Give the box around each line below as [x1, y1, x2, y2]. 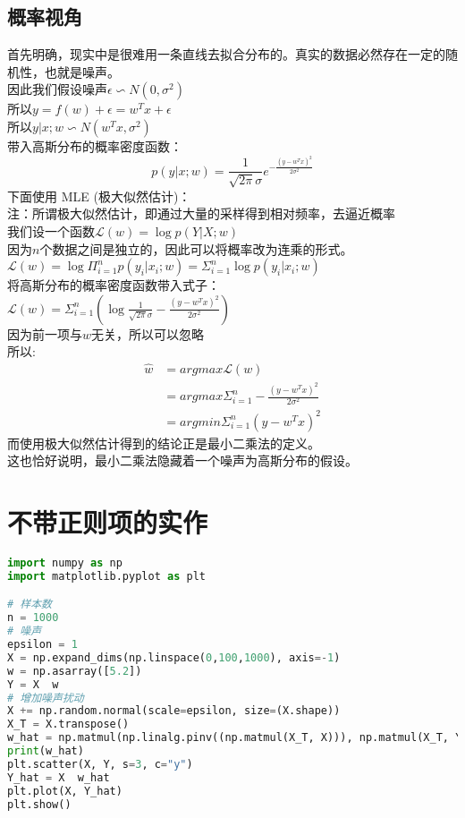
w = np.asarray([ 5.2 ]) [7, 664, 142, 677]
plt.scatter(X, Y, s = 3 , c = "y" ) [7, 757, 193, 771]
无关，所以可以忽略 [91, 324, 205, 343]
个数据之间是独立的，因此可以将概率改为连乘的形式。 [39, 239, 353, 258]
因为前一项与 [7, 324, 82, 343]
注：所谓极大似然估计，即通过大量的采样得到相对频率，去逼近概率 [7, 204, 395, 223]
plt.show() [7, 797, 72, 811]
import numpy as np [7, 557, 123, 570]
